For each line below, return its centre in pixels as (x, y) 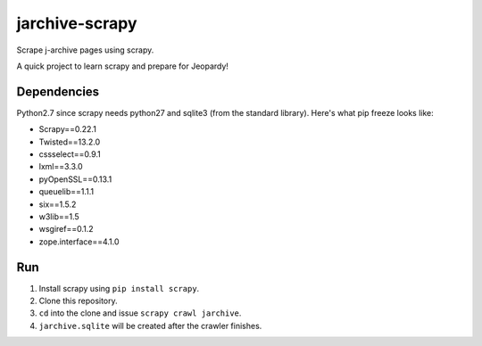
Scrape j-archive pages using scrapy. (85, 50)
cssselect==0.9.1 (70, 154)
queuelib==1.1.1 (66, 192)
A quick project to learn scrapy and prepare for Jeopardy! (123, 66)
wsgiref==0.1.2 (66, 229)
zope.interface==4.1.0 (79, 242)
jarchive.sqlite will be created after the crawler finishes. (150, 325)
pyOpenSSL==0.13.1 (75, 179)
